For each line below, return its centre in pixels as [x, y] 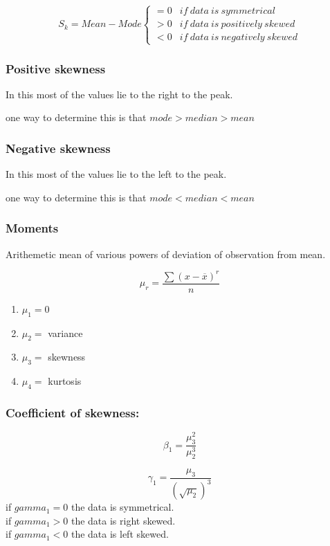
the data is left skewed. [120, 534]
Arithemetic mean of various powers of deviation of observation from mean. [166, 254]
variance [65, 333]
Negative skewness [58, 148]
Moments [32, 228]
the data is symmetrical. [122, 507]
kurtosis [65, 381]
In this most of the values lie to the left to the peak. [116, 174]
